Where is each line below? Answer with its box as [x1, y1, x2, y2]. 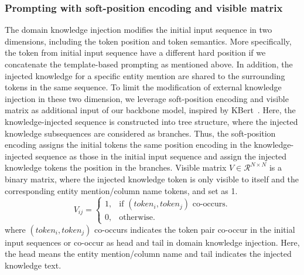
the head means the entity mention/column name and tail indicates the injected [5, 247, 292, 260]
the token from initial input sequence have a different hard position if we [5, 46, 266, 59]
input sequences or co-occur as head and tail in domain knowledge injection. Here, [5, 236, 300, 248]
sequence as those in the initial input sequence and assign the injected [35, 150, 287, 162]
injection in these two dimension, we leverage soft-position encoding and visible [5, 92, 289, 104]
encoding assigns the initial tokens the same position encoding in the [5, 138, 251, 151]
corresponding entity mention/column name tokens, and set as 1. [5, 184, 238, 196]
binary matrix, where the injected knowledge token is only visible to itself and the [5, 172, 299, 185]
